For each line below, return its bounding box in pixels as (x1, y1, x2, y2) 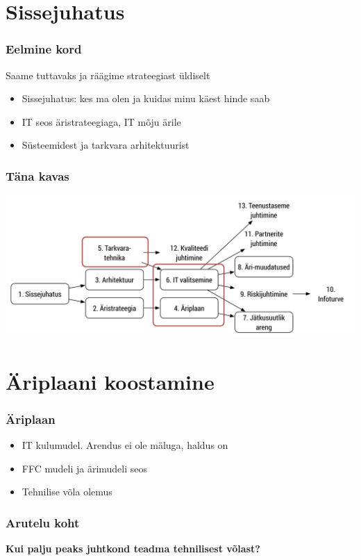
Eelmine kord (6, 40, 82, 58)
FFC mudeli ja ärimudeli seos (22, 461, 148, 475)
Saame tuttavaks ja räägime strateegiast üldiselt (6, 67, 210, 82)
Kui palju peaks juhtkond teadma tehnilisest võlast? (6, 541, 260, 556)
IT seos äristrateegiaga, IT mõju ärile (22, 114, 181, 129)
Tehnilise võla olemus (22, 484, 112, 499)
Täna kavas (6, 167, 69, 184)
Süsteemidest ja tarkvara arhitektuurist (22, 138, 190, 152)
